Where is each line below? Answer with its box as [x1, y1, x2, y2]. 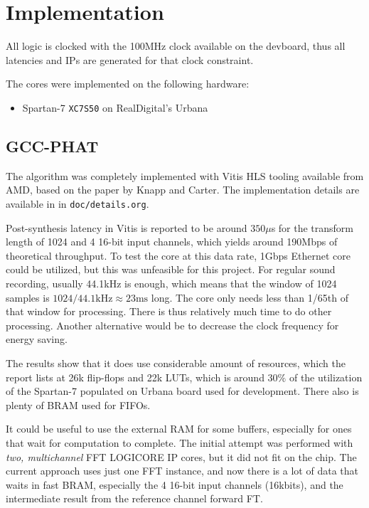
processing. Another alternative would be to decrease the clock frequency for [6, 317, 339, 332]
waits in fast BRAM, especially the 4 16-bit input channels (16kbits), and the [6, 477, 343, 492]
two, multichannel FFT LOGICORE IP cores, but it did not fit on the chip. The [6, 449, 357, 464]
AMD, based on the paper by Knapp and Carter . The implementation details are [6, 182, 360, 197]
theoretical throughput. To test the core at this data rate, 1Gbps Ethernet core [6, 248, 351, 263]
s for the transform [271, 220, 354, 235]
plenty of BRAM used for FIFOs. [6, 397, 151, 412]
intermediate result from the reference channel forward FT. [6, 491, 263, 506]
